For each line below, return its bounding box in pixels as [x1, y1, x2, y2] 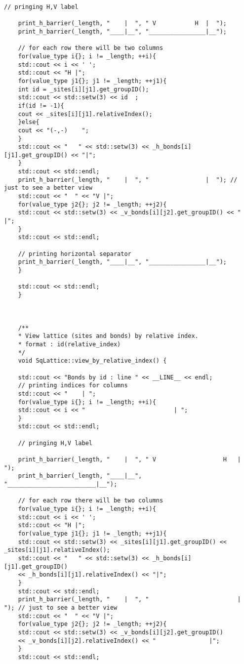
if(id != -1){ [18, 102, 64, 109]
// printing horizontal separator [18, 250, 131, 257]
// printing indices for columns [18, 382, 128, 389]
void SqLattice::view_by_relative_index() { [18, 357, 167, 365]
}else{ [18, 119, 40, 126]
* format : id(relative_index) [18, 340, 121, 348]
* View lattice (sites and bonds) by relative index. [18, 332, 199, 340]
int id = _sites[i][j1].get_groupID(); [18, 85, 149, 93]
